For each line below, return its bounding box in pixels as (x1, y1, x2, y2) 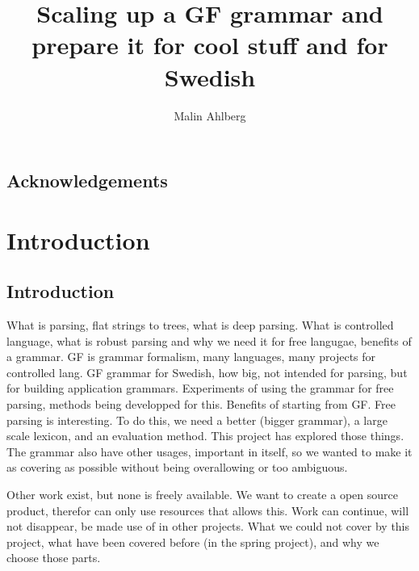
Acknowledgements (6, 168, 168, 193)
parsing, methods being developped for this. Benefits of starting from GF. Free (6, 396, 396, 413)
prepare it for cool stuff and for (31, 28, 388, 61)
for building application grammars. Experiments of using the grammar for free (6, 380, 394, 397)
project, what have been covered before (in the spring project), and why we (6, 533, 379, 550)
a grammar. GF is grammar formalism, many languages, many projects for (6, 348, 376, 365)
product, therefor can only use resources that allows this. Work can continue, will (6, 502, 409, 519)
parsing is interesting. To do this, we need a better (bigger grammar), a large (6, 411, 388, 428)
